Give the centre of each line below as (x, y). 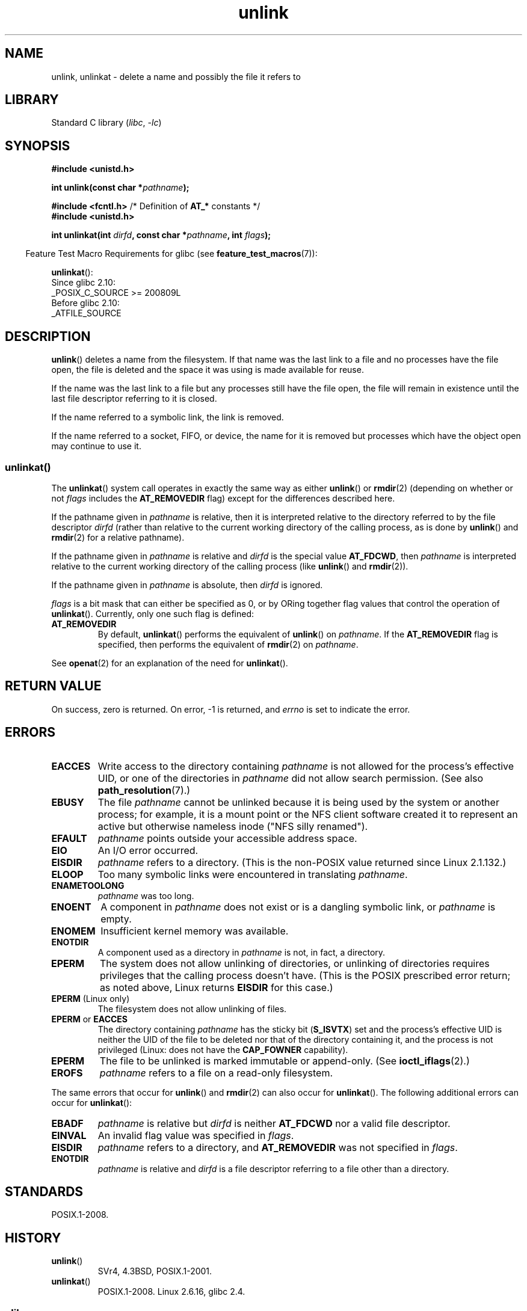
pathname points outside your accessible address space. (227, 838)
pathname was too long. (146, 895)
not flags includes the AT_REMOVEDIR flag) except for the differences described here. (223, 498)
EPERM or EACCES (90, 1019)
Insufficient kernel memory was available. (195, 931)
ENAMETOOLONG (88, 885)
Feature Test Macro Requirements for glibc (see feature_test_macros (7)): (171, 254)
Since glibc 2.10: (83, 283)
